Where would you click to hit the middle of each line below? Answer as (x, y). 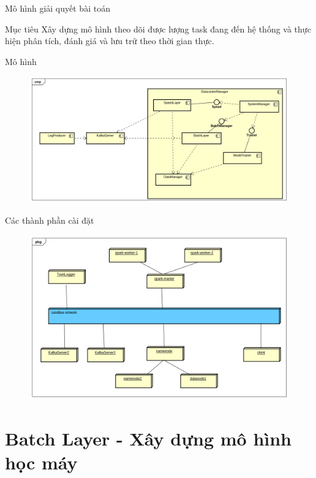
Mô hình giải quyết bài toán (58, 8)
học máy (41, 462)
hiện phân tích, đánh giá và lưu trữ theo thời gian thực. (110, 41)
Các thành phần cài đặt (50, 220)
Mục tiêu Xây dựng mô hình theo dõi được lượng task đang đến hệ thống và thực (158, 28)
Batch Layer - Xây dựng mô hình (148, 438)
